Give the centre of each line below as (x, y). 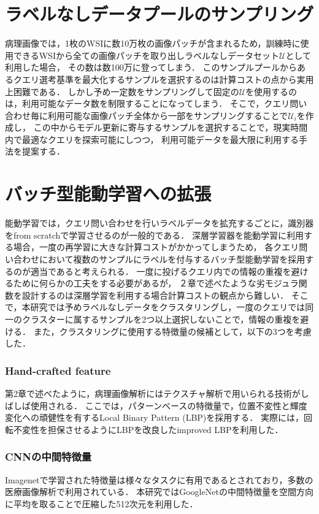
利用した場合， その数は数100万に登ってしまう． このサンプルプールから (151, 67)
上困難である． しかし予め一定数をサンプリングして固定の (122, 91)
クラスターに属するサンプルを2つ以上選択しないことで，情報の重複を (161, 319)
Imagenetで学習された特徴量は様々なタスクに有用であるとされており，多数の (159, 479)
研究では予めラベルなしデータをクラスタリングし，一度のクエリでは (168, 307)
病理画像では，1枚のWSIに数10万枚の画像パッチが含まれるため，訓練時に (153, 43)
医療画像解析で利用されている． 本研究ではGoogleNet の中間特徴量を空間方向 (159, 492)
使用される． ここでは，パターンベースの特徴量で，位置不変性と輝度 (169, 405)
